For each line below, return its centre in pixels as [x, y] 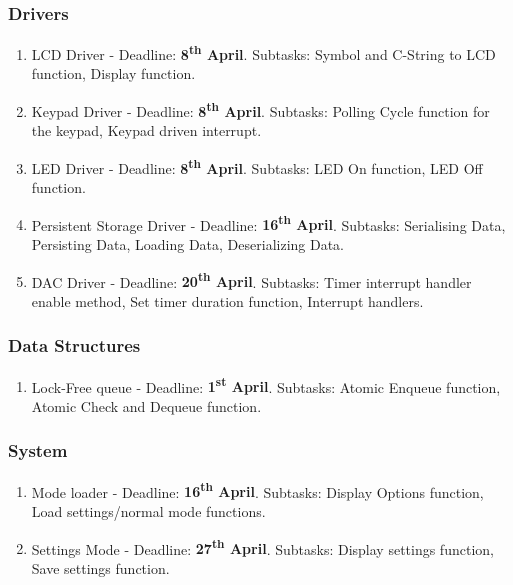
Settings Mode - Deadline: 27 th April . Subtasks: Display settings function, [262, 547]
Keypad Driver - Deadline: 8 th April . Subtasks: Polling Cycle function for [260, 109]
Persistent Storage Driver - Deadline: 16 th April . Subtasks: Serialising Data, [268, 223]
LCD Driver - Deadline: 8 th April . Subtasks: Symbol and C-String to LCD [263, 52]
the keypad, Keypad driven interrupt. [146, 130]
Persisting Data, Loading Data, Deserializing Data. [188, 244]
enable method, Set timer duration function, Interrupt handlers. [227, 300]
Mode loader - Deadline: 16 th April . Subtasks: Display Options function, [257, 490]
